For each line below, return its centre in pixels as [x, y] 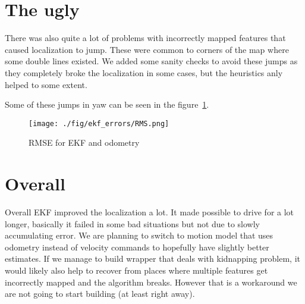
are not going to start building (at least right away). [100, 294]
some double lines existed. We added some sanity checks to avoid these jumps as [151, 61]
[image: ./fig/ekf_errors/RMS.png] [99, 123]
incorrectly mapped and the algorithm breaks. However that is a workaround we [151, 282]
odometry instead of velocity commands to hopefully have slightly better [137, 247]
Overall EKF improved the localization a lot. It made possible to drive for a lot [150, 212]
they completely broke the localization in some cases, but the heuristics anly [144, 72]
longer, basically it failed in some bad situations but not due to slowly [133, 223]
